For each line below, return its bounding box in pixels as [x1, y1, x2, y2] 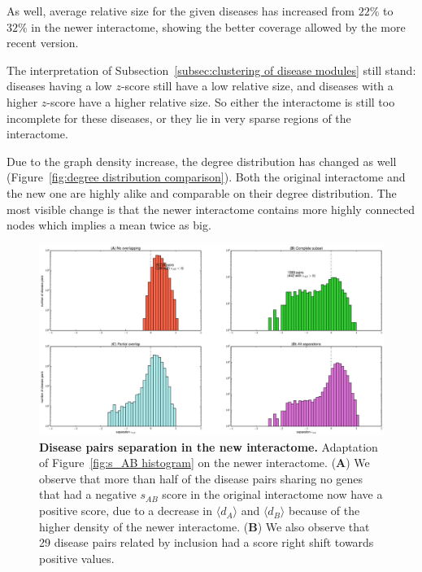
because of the [288, 502, 360, 519]
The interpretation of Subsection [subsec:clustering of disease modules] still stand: [7, 61, 416, 78]
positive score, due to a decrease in [39, 502, 212, 519]
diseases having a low [7, 77, 112, 94]
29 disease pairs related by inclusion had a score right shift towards [39, 534, 374, 551]
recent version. [7, 34, 79, 51]
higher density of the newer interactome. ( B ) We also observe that [39, 517, 370, 535]
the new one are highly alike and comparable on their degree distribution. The [7, 184, 397, 201]
